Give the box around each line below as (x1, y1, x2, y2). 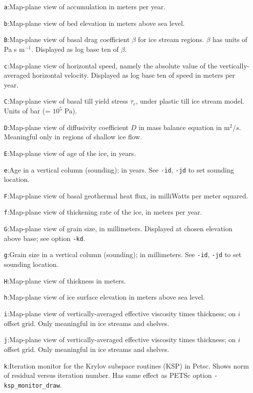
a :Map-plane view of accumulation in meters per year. (4, 1, 166, 11)
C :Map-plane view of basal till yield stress (4, 96, 128, 106)
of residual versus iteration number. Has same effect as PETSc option (4, 370, 212, 380)
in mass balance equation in (138, 122, 222, 132)
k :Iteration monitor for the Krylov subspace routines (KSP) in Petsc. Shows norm (4, 360, 249, 371)
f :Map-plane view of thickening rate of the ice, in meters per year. (4, 207, 202, 217)
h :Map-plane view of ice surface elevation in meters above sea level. (4, 292, 205, 302)
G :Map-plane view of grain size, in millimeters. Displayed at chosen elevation (4, 223, 232, 234)
